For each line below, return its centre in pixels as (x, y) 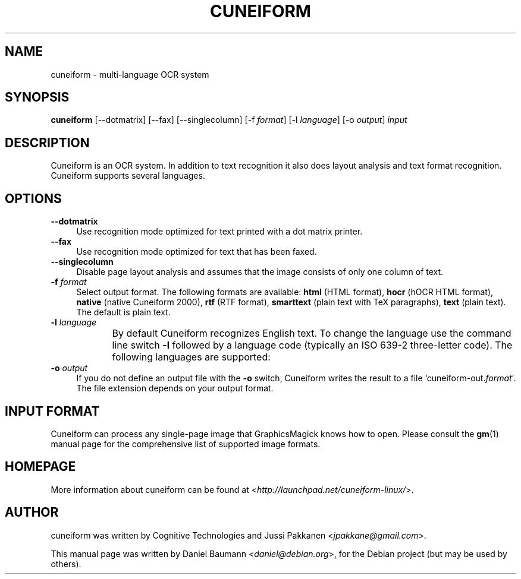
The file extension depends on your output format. (175, 388)
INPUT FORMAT (52, 411)
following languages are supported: (191, 357)
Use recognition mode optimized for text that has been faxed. (197, 252)
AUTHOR (32, 512)
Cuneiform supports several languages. (128, 176)
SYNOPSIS (37, 97)
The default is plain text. (123, 312)
